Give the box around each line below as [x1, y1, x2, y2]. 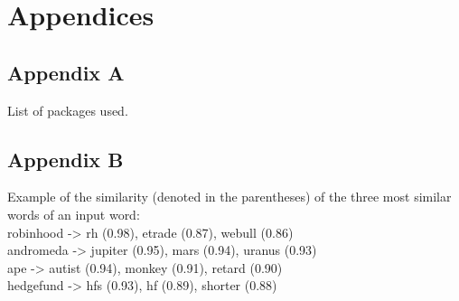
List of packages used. [7, 100, 128, 119]
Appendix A [7, 58, 125, 86]
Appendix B [7, 145, 124, 173]
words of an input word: [7, 204, 140, 223]
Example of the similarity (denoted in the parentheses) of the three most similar [7, 187, 452, 206]
